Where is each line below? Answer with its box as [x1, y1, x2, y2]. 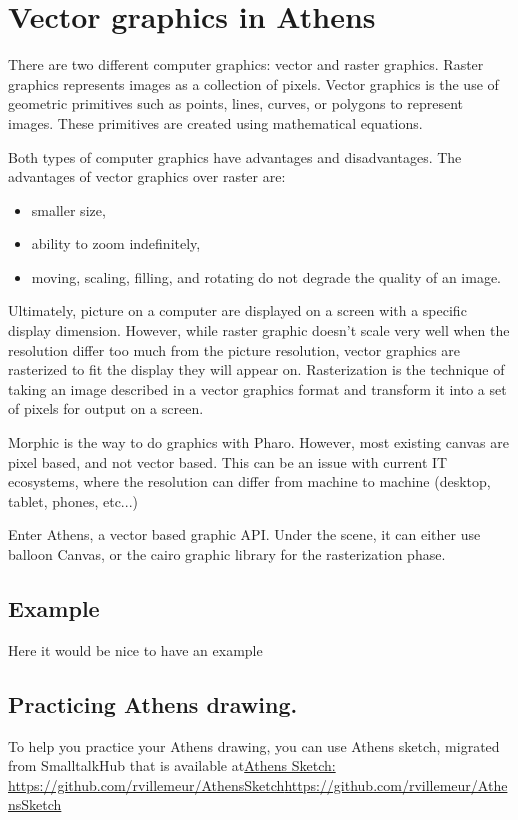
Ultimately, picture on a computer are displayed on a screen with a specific [8, 300, 467, 321]
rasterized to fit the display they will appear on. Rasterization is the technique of [8, 359, 505, 380]
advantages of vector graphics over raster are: [8, 166, 286, 187]
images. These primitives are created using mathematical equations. [8, 112, 423, 133]
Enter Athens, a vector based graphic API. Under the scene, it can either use [8, 524, 481, 545]
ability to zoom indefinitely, [31, 233, 201, 254]
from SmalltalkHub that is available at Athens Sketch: [8, 755, 336, 776]
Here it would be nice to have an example [8, 639, 263, 660]
